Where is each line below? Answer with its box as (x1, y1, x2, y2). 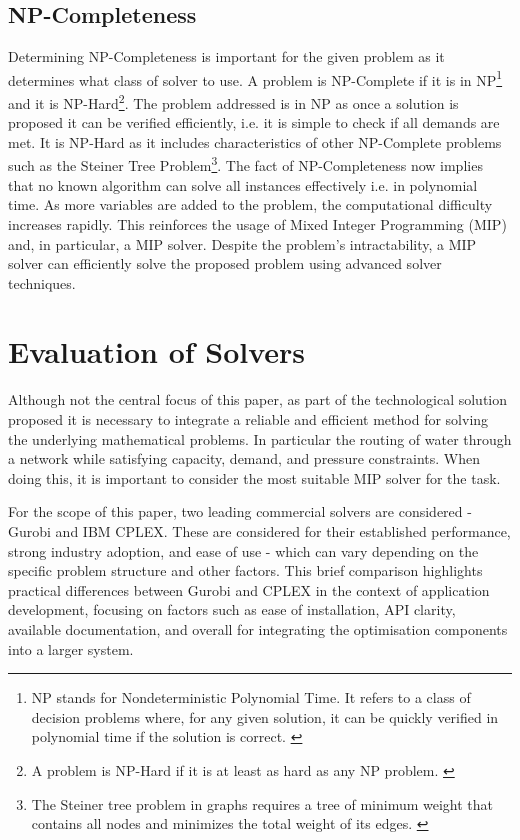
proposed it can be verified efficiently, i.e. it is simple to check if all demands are (8, 112, 500, 133)
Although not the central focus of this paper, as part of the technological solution (8, 389, 508, 410)
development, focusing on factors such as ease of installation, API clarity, (8, 599, 456, 620)
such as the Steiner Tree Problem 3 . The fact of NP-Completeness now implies (8, 152, 483, 176)
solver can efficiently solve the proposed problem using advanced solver (8, 253, 442, 274)
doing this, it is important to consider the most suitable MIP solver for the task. (8, 467, 501, 488)
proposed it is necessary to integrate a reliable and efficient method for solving (8, 409, 489, 430)
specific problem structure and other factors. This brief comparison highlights (8, 560, 483, 581)
